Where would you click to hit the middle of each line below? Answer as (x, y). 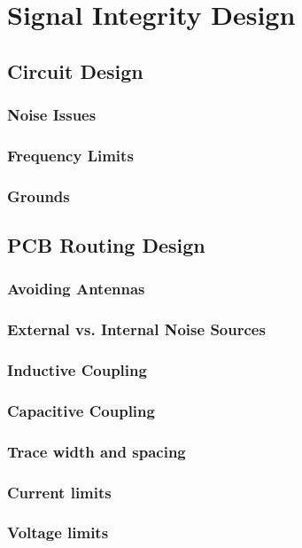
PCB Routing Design (106, 245)
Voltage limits (58, 532)
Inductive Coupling (77, 370)
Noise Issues (52, 115)
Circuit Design (75, 70)
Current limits (59, 492)
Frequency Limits (70, 155)
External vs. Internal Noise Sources (136, 329)
